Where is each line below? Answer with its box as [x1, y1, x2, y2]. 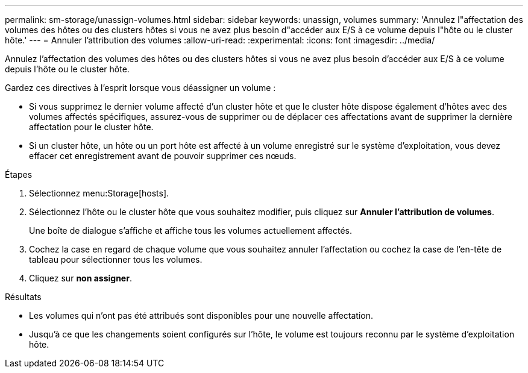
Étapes [5, 169, 33, 180]
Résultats [5, 292, 42, 302]
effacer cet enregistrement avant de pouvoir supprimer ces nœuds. [29, 151, 297, 161]
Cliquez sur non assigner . [29, 273, 132, 283]
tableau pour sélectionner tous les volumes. [29, 254, 203, 265]
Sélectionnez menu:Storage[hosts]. [29, 188, 169, 198]
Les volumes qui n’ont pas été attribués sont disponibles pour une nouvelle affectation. [29, 310, 374, 321]
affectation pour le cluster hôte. [29, 122, 154, 132]
